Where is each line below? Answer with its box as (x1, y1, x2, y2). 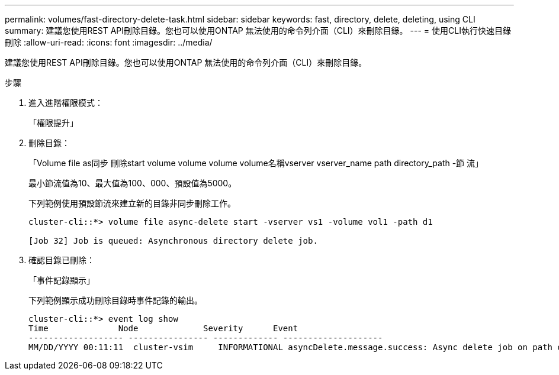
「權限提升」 (28, 118, 78, 128)
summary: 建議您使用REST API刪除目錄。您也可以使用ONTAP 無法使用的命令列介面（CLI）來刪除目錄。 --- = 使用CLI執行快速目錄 (5, 25, 511, 35)
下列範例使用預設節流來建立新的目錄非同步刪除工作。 (28, 198, 236, 208)
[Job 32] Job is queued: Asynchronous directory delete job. (28, 236, 318, 245)
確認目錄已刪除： (28, 255, 95, 265)
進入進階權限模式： (28, 98, 103, 108)
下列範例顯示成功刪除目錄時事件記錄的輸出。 (28, 295, 203, 305)
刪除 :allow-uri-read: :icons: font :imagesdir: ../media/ (5, 37, 213, 47)
